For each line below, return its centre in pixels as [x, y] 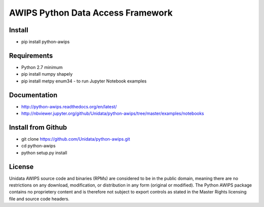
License [21, 167]
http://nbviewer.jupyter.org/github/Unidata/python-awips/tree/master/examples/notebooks [113, 114]
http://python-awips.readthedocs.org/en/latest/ [69, 106]
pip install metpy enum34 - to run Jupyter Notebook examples [84, 81]
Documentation [33, 95]
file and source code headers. [39, 199]
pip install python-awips [45, 42]
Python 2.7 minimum [42, 67]
